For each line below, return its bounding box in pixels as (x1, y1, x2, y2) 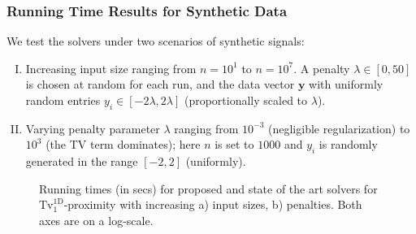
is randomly (318, 136, 378, 153)
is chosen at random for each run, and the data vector (25, 76, 295, 93)
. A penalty (293, 59, 350, 76)
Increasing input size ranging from (25, 59, 197, 76)
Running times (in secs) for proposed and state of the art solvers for (39, 180, 378, 197)
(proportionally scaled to (184, 92, 308, 108)
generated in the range (25, 153, 138, 170)
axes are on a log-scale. (39, 211, 154, 228)
